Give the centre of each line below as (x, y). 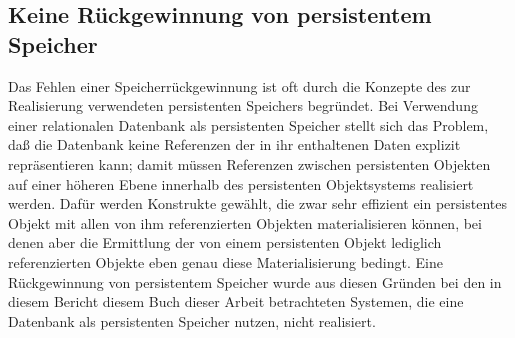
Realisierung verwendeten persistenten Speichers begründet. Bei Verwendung (243, 105)
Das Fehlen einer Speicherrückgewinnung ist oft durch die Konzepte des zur (239, 85)
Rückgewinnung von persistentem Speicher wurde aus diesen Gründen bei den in (255, 281)
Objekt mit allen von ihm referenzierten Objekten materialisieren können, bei (245, 222)
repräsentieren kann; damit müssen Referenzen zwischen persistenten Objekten (249, 163)
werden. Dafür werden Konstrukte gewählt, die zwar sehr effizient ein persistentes (257, 203)
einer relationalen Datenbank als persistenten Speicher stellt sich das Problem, (248, 124)
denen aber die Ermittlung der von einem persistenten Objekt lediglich (225, 242)
